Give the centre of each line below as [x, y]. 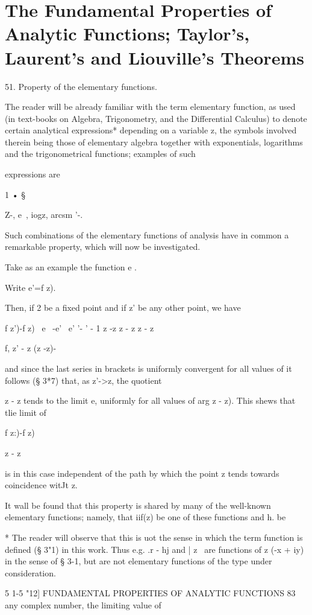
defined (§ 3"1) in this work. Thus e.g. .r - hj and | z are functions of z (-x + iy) [154, 549]
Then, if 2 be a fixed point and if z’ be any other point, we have [123, 307]
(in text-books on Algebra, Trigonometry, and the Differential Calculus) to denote [156, 118]
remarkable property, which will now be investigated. [103, 247]
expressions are [33, 174]
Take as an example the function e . [71, 267]
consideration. [30, 572]
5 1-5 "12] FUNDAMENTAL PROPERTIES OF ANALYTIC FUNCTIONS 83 [150, 593]
